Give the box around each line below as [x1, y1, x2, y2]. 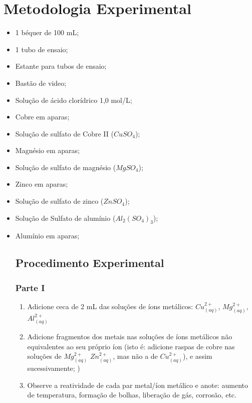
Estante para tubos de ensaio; [15, 61, 107, 71]
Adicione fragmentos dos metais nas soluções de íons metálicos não [27, 331, 232, 342]
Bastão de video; [15, 77, 67, 88]
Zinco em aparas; [15, 179, 68, 189]
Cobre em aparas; [15, 111, 70, 122]
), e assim [182, 351, 212, 361]
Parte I [15, 281, 45, 294]
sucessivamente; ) [27, 363, 80, 373]
